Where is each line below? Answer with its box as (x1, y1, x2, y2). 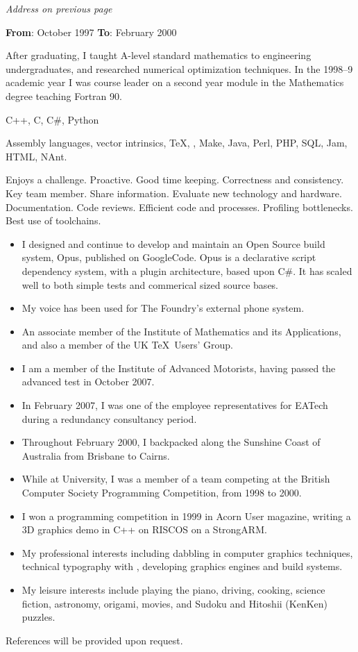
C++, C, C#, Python (6, 112, 99, 126)
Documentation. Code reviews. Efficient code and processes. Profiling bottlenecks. (6, 199, 353, 214)
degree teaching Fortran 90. (6, 88, 122, 103)
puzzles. (22, 610, 56, 624)
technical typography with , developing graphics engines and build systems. (22, 559, 343, 574)
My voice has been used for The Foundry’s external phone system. (22, 301, 305, 315)
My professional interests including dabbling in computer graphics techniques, (22, 545, 353, 560)
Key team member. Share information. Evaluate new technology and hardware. (6, 185, 342, 200)
